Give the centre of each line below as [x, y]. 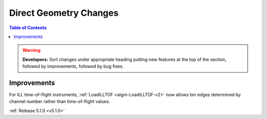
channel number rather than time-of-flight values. [60, 102]
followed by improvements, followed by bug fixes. [73, 66]
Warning [31, 50]
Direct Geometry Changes [64, 13]
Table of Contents [28, 28]
